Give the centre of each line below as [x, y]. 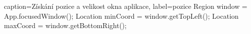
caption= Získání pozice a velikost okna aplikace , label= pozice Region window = [126, 6]
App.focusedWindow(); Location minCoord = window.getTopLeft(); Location [121, 16]
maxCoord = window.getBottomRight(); [65, 25]
